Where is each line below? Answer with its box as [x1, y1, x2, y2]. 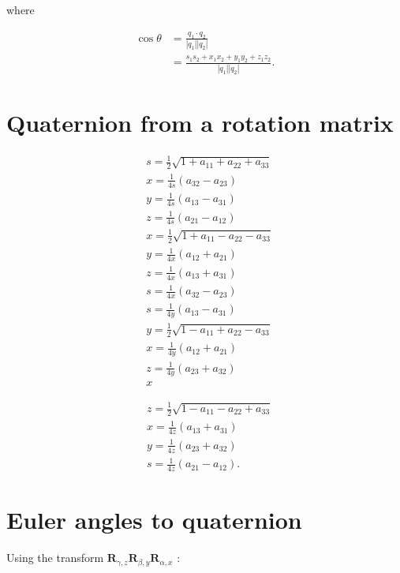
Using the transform [6, 549, 104, 566]
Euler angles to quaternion [6, 504, 302, 536]
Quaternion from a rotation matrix [6, 107, 394, 138]
